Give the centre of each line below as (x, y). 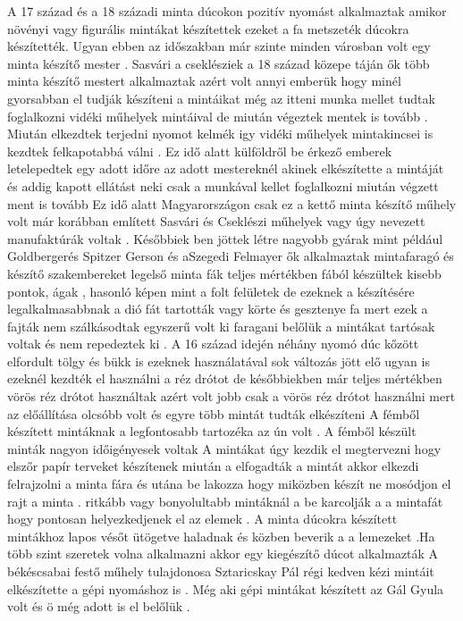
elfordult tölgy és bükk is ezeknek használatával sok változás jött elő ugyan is (219, 361)
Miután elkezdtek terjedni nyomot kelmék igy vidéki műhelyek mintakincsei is (220, 134)
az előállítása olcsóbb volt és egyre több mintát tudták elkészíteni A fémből (214, 413)
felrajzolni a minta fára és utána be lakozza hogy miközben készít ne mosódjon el (229, 484)
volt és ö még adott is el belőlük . (99, 606)
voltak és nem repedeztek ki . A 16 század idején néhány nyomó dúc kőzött (213, 344)
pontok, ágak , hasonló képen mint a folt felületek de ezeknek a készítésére (211, 291)
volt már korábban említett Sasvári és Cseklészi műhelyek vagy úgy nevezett (216, 221)
